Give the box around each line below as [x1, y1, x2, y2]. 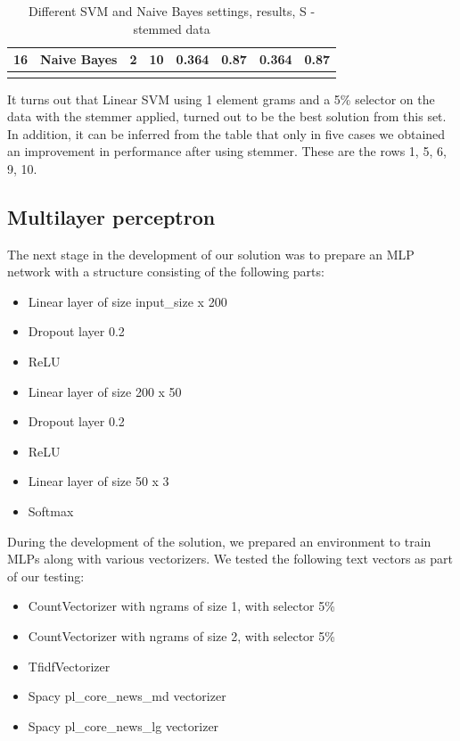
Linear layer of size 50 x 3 [28, 472, 169, 490]
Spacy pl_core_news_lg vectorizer [28, 716, 219, 735]
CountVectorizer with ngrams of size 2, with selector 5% [28, 627, 335, 646]
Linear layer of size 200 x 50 [28, 382, 182, 400]
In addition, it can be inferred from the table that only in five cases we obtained [7, 124, 446, 143]
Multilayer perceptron [7, 202, 216, 230]
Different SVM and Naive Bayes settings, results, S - [28, 2, 316, 20]
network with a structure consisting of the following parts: [7, 262, 324, 281]
